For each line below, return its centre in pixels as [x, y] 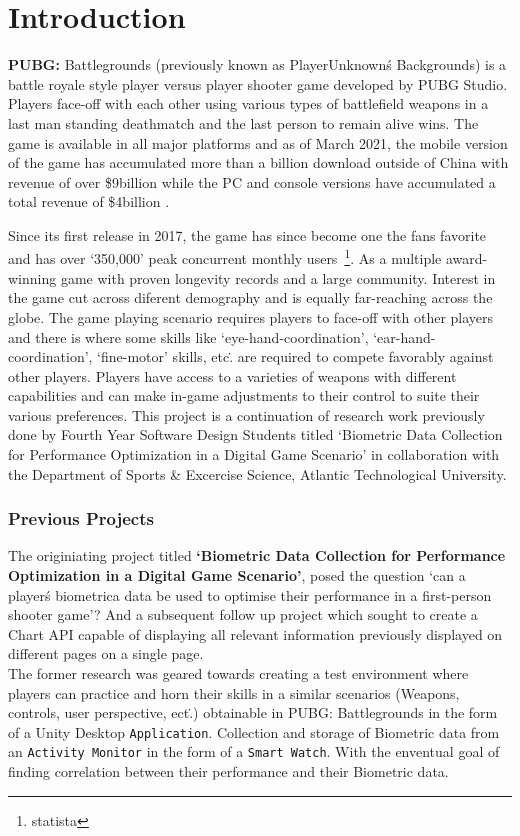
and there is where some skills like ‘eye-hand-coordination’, [188, 336]
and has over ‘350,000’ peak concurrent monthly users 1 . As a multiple [225, 257]
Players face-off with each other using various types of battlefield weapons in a [248, 103]
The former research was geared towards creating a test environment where [238, 673]
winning [32, 277]
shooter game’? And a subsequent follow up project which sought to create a [243, 614]
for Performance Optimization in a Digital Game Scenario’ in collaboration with [254, 454]
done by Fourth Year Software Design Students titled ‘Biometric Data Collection [255, 434]
